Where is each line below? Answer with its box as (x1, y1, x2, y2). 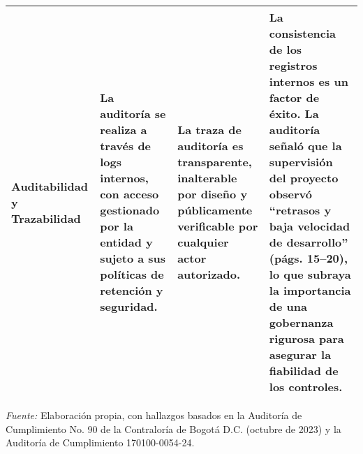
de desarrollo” (269, 234, 348, 250)
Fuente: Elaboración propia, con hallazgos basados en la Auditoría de (6, 408, 302, 422)
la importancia (269, 282, 351, 298)
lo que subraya (269, 266, 351, 282)
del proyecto (269, 170, 339, 186)
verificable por (177, 218, 258, 234)
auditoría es (177, 138, 244, 154)
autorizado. (177, 266, 241, 282)
